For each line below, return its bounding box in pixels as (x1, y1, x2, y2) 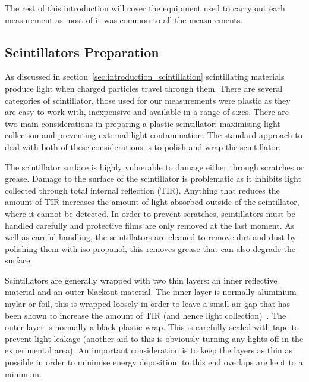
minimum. (5, 367, 42, 380)
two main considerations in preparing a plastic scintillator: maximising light (5, 117, 280, 129)
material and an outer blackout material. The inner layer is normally (5, 285, 255, 298)
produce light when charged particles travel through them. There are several (5, 82, 283, 94)
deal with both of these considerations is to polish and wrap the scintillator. (5, 140, 281, 153)
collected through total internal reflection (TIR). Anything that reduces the (5, 184, 280, 196)
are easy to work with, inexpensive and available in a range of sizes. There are (5, 105, 289, 118)
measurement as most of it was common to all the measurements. (5, 13, 243, 26)
